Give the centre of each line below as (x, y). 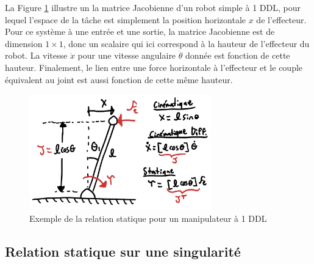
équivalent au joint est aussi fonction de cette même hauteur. (119, 79)
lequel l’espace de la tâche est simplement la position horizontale (126, 19)
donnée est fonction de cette (237, 55)
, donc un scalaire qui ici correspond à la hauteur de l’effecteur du (186, 43)
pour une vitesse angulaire (127, 55)
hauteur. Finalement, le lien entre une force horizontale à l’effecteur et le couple (154, 67)
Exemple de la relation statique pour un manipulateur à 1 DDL (148, 218)
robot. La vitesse (36, 55)
